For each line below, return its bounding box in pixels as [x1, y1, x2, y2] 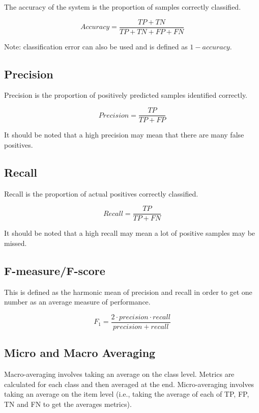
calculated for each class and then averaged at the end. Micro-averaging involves [4, 378, 254, 389]
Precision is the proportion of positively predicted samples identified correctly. [4, 90, 248, 100]
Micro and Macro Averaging [4, 345, 156, 361]
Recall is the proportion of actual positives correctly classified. [4, 188, 198, 199]
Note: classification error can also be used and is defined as [4, 41, 188, 51]
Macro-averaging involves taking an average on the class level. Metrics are [4, 369, 235, 379]
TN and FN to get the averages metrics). [4, 398, 132, 409]
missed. [4, 237, 27, 248]
